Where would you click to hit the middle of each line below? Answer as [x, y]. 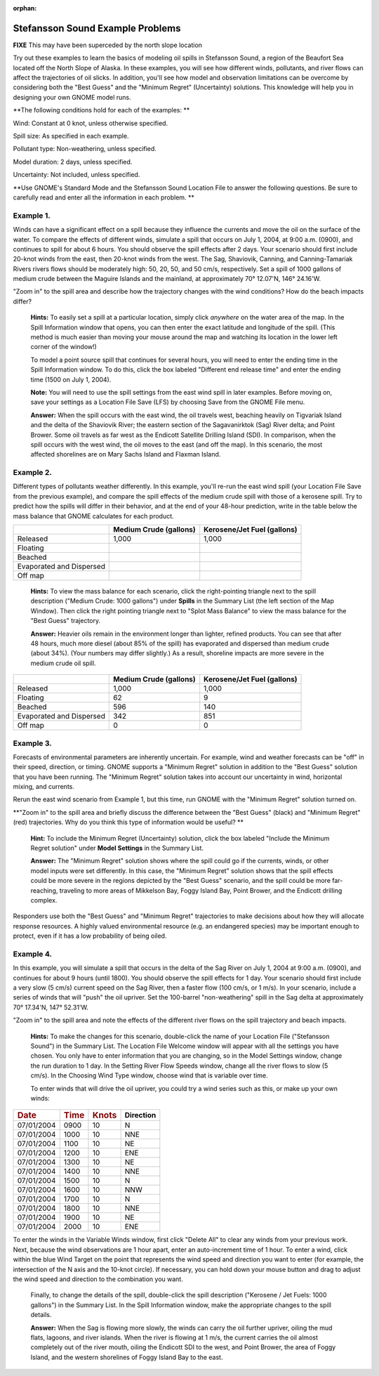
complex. [44, 900]
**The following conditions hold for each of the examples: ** [101, 110]
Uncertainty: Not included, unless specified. [77, 175]
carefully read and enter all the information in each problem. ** [104, 197]
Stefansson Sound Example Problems [97, 28]
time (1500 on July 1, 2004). [71, 379]
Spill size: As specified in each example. [71, 136]
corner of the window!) [64, 347]
